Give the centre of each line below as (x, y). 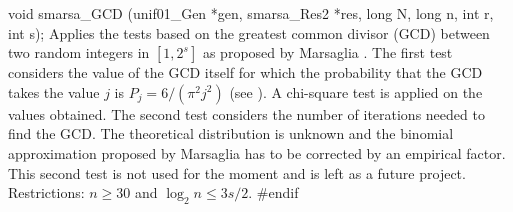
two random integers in (79, 52)
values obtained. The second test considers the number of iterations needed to (246, 113)
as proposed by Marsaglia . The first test (327, 52)
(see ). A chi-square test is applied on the (356, 91)
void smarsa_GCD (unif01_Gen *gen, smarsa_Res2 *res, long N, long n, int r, (251, 13)
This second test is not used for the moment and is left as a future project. (237, 172)
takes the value (54, 91)
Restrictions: (46, 192)
